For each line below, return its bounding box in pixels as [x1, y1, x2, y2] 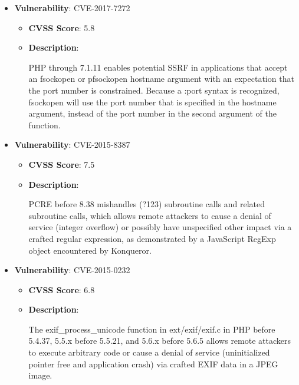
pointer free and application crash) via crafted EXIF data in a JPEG [28, 357, 278, 370]
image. [28, 369, 52, 381]
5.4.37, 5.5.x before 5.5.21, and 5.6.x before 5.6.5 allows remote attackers [28, 334, 291, 347]
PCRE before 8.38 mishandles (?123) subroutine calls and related [28, 198, 265, 210]
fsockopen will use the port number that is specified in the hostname [28, 95, 277, 108]
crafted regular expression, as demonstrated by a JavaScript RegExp [28, 232, 276, 244]
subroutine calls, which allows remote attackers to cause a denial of [28, 209, 271, 221]
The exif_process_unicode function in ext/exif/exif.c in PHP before [28, 323, 275, 335]
